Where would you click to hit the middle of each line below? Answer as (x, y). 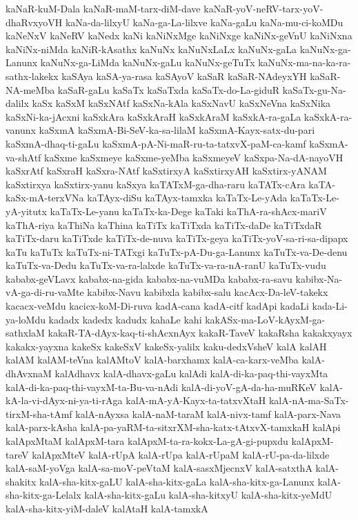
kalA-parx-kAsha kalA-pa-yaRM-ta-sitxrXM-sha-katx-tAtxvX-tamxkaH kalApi (173, 427)
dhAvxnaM (29, 373)
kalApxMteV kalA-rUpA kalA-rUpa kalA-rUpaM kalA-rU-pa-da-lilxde (181, 454)
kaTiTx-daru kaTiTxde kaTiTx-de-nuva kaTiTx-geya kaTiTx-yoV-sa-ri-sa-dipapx (177, 238)
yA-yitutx (26, 211)
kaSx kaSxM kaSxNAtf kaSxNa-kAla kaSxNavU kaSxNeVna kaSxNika (181, 103)
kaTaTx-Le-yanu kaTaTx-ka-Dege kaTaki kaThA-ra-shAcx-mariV (188, 211)
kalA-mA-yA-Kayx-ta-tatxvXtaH (196, 400)
